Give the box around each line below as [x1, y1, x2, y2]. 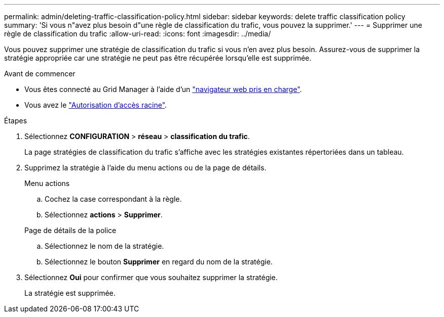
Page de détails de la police [24, 226, 117, 235]
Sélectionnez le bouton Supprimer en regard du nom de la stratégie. [45, 257, 273, 266]
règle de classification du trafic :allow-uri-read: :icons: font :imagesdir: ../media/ [4, 29, 271, 38]
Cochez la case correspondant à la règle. [45, 195, 182, 203]
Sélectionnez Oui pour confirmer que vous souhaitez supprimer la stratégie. [24, 273, 278, 282]
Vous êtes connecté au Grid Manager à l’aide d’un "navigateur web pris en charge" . [24, 85, 302, 94]
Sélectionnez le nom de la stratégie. [45, 242, 164, 250]
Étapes [4, 116, 27, 125]
